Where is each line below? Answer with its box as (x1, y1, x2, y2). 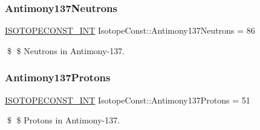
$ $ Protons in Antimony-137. (7, 114, 120, 126)
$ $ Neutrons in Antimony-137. (7, 44, 125, 57)
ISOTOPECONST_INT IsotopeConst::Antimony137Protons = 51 (5, 93, 250, 106)
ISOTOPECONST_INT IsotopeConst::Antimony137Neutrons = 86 (5, 24, 255, 37)
